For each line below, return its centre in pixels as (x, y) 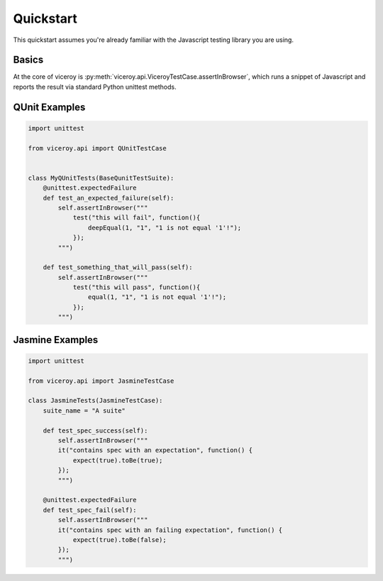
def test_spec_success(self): (95, 430)
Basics (28, 60)
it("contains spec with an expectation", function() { (155, 450)
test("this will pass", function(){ (137, 287)
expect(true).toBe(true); (118, 460)
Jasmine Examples (56, 340)
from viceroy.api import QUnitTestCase (97, 148)
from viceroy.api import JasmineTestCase (101, 381)
